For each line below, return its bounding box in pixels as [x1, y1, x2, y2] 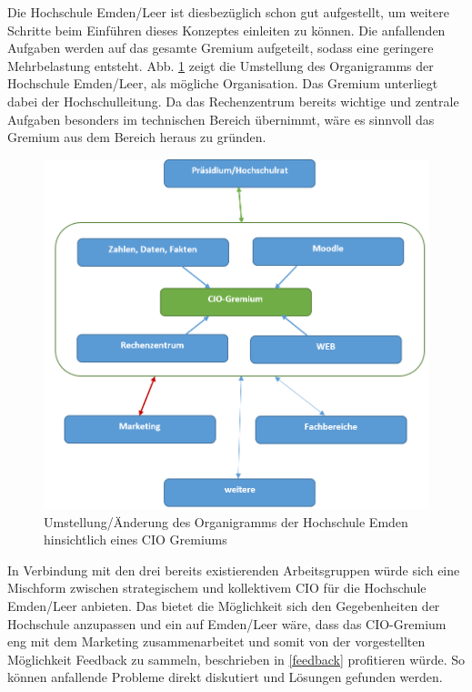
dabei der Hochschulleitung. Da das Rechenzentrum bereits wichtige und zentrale [7, 91, 459, 110]
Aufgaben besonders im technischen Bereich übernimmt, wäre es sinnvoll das [7, 109, 435, 128]
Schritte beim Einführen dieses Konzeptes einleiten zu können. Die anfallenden [7, 20, 446, 39]
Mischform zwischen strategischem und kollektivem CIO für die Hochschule [7, 578, 427, 597]
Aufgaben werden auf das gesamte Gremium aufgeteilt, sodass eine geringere [7, 38, 434, 57]
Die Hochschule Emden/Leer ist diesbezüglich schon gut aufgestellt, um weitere [7, 3, 449, 21]
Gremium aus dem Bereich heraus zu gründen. [7, 127, 266, 147]
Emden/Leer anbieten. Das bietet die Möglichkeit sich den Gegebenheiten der [7, 595, 440, 615]
